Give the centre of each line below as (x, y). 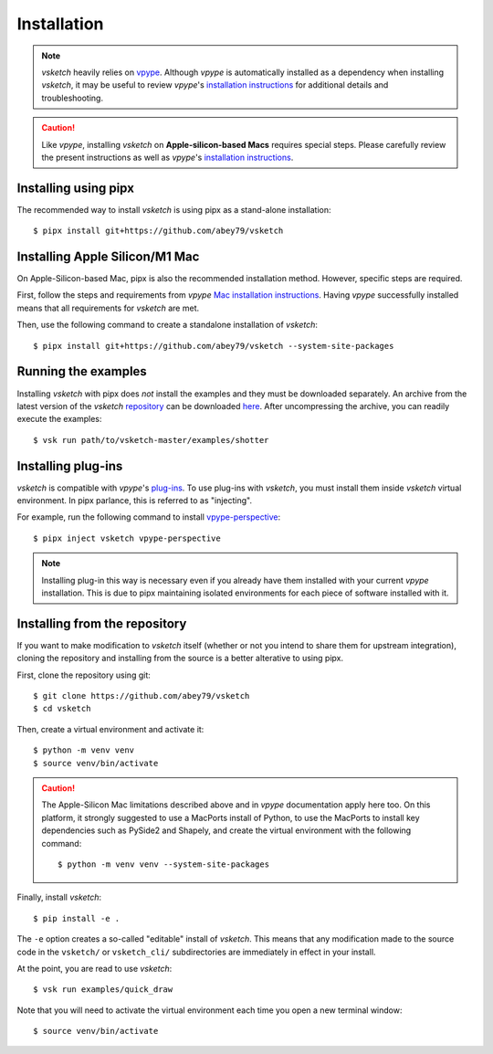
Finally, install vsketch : (59, 897)
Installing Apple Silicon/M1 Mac (108, 257)
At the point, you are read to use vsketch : (94, 968)
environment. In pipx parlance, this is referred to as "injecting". (135, 501)
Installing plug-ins (70, 466)
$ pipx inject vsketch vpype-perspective (127, 538)
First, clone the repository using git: (84, 675)
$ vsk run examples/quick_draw (103, 990)
